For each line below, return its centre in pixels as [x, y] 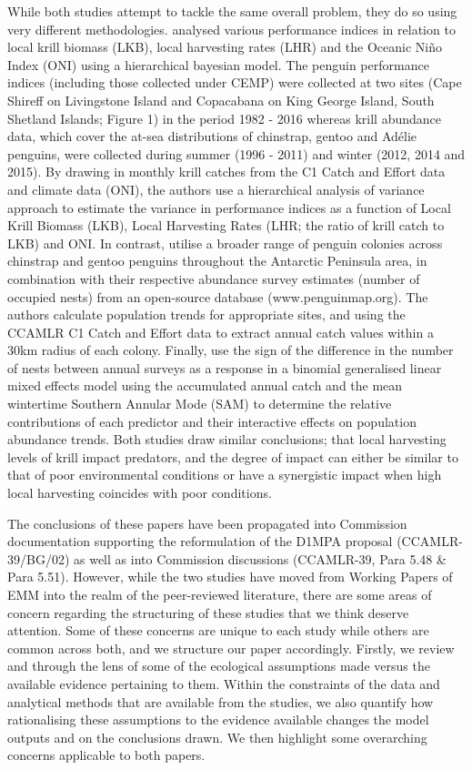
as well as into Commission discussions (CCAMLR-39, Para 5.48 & [260, 558]
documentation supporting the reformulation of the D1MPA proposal [200, 541]
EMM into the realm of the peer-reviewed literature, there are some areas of [220, 594]
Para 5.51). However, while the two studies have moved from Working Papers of [230, 577]
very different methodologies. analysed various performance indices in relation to [231, 29]
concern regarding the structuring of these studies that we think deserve [208, 612]
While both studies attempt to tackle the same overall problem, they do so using [232, 11]
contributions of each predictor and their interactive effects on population [212, 421]
